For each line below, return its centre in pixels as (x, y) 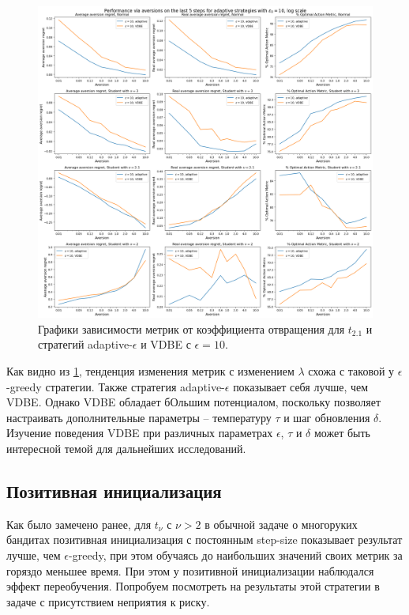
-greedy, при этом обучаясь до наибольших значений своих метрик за (236, 555)
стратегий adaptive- (85, 344)
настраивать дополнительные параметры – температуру (139, 417)
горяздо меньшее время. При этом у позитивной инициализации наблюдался (190, 570)
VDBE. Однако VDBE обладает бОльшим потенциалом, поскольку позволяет (194, 402)
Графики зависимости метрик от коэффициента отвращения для (191, 328)
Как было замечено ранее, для (79, 524)
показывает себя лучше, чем (301, 386)
